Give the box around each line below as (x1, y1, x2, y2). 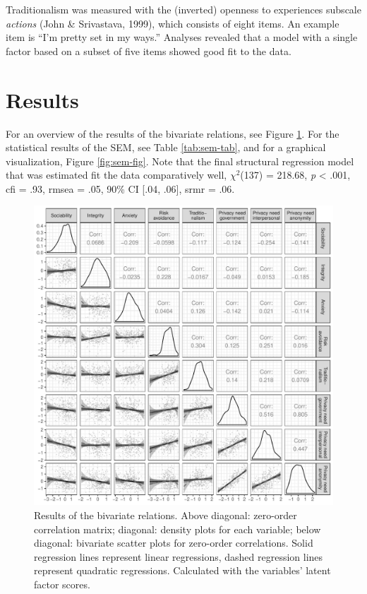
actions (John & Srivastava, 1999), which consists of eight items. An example (6, 16, 339, 30)
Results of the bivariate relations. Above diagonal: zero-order (34, 508, 297, 523)
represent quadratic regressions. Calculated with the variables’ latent (34, 563, 331, 578)
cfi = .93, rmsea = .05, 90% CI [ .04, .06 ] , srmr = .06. (6, 181, 235, 196)
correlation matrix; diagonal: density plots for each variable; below (34, 521, 321, 536)
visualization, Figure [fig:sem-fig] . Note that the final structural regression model (6, 153, 354, 168)
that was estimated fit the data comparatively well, (6, 167, 227, 182)
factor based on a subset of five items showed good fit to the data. (6, 43, 291, 58)
